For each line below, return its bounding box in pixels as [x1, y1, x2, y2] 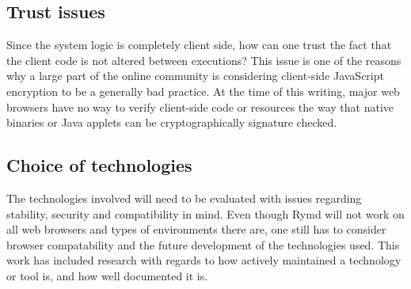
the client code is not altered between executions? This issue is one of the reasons [6, 51, 401, 68]
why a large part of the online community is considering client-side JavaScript [6, 67, 384, 84]
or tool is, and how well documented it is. [6, 267, 208, 283]
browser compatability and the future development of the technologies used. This [6, 236, 400, 253]
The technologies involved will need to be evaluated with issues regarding [6, 189, 362, 206]
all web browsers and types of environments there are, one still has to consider [6, 221, 386, 238]
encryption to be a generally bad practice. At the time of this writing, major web [6, 82, 400, 99]
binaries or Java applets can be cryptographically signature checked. [6, 114, 337, 131]
